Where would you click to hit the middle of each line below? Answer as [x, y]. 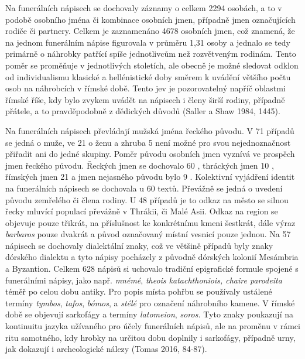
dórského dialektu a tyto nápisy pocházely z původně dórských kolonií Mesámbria [152, 257]
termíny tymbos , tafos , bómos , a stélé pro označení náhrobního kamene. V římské [150, 302]
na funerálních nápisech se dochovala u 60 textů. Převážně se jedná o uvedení [144, 188]
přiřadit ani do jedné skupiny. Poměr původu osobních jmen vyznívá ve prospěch [150, 154]
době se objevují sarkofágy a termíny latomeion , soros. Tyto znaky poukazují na [149, 314]
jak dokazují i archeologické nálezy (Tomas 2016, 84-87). [106, 349]
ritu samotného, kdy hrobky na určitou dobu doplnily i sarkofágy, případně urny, [150, 337]
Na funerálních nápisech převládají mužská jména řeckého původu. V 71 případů [150, 130]
